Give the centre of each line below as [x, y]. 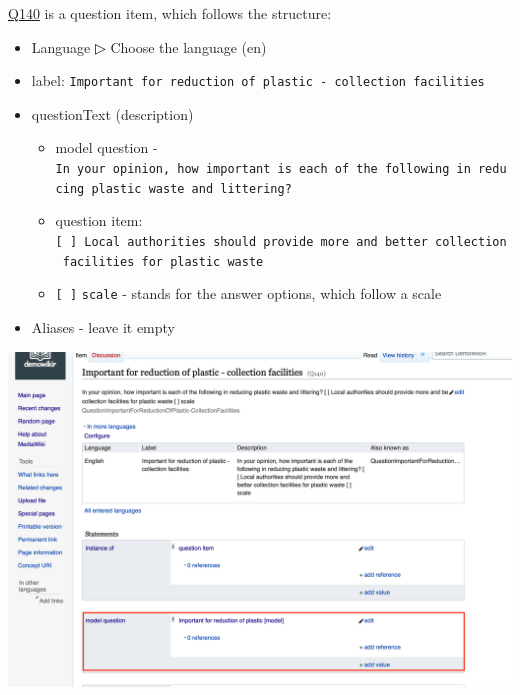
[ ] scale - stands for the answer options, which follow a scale [248, 293]
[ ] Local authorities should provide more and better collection [281, 241]
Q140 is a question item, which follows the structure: [170, 13]
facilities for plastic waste [163, 261]
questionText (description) [112, 113]
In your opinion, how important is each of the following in [263, 169]
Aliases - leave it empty [103, 326]
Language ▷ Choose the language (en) [149, 46]
